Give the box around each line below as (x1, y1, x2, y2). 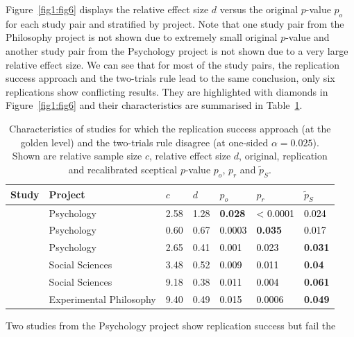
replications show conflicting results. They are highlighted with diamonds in (6, 84, 328, 98)
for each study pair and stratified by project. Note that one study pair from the (6, 16, 344, 31)
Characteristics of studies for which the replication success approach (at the (9, 121, 331, 135)
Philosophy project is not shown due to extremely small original (6, 30, 278, 44)
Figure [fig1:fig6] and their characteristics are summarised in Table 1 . (6, 98, 303, 112)
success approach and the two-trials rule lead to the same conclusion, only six (6, 71, 335, 85)
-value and (285, 30, 330, 44)
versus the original (219, 2, 298, 16)
